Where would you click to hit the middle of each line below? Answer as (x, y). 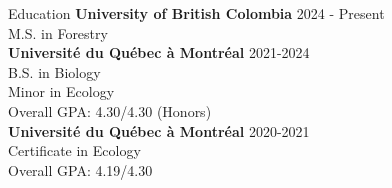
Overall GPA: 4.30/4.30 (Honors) (110, 110)
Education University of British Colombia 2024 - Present (196, 13)
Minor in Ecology (61, 91)
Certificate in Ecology (74, 150)
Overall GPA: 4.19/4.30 (80, 169)
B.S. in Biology (54, 71)
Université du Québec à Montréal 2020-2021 (159, 130)
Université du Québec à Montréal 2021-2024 (159, 52)
